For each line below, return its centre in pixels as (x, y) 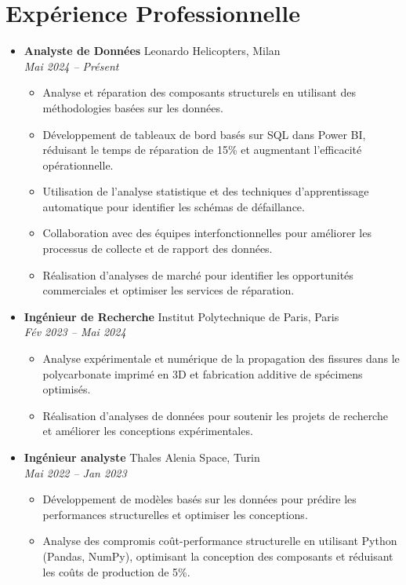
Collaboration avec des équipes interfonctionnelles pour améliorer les (207, 233)
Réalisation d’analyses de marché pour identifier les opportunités (198, 274)
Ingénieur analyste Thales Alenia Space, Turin (142, 457)
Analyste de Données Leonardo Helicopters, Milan (152, 51)
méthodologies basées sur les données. (133, 107)
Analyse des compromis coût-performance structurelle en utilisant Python (220, 541)
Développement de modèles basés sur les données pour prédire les (199, 499)
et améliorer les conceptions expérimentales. (148, 431)
